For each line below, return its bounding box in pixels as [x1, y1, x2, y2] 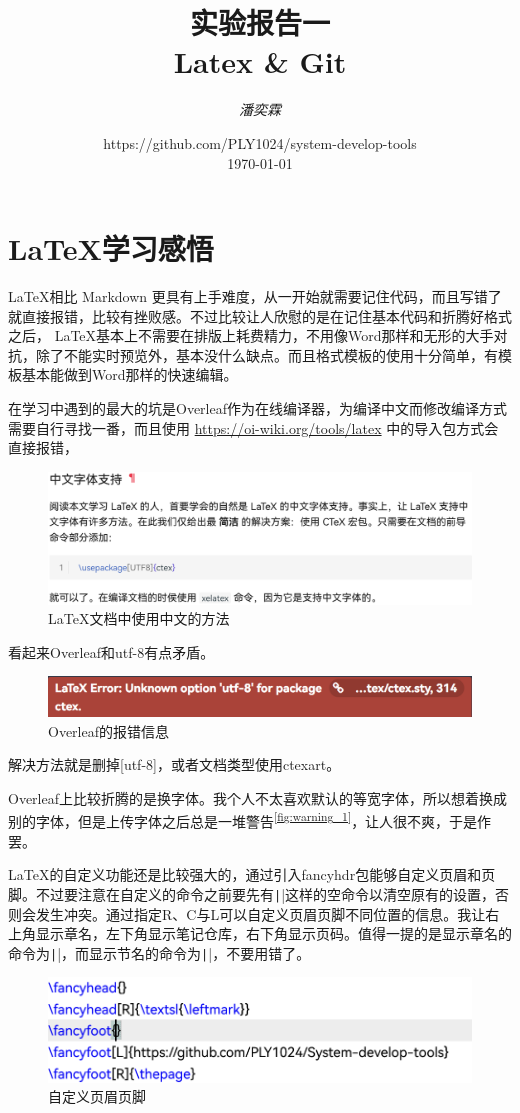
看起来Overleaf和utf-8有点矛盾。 [8, 641, 215, 662]
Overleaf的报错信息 [48, 720, 169, 741]
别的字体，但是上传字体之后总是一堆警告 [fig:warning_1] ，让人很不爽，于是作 [8, 808, 492, 832]
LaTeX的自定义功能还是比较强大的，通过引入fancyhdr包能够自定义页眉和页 [8, 864, 496, 885]
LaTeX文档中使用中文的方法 [48, 608, 230, 629]
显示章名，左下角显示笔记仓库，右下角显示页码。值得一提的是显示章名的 [35, 923, 512, 944]
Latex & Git [173, 41, 347, 82]
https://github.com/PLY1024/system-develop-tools [103, 132, 417, 153]
